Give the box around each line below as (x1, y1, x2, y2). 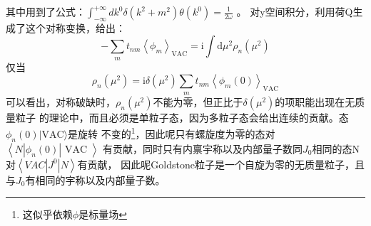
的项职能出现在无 (275, 94, 355, 109)
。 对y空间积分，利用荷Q (236, 4, 353, 18)
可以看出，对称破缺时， (6, 94, 116, 109)
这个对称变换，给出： (25, 20, 126, 35)
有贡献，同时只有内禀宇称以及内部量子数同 (103, 141, 303, 156)
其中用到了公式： (6, 4, 86, 18)
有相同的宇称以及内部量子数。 (25, 172, 166, 187)
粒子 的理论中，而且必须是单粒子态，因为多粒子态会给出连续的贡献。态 (15, 109, 349, 124)
